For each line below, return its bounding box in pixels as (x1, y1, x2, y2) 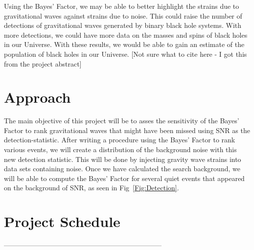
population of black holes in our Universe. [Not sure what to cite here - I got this (4, 48, 247, 59)
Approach (4, 87, 71, 107)
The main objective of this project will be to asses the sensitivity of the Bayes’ (4, 115, 239, 126)
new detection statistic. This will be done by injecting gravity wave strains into (4, 154, 241, 164)
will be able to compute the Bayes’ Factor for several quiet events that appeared (4, 173, 245, 183)
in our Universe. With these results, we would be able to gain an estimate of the (4, 39, 245, 49)
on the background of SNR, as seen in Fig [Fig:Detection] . (4, 182, 179, 193)
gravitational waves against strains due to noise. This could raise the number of (4, 10, 242, 21)
